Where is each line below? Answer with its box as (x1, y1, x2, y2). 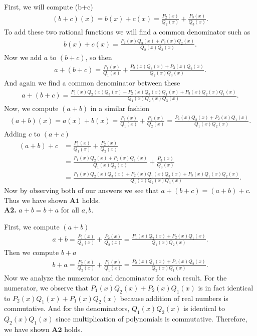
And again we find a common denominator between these (4, 77, 180, 88)
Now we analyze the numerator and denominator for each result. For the (4, 272, 227, 283)
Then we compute (4, 247, 59, 257)
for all (61, 204, 79, 215)
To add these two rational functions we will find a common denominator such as (4, 26, 250, 37)
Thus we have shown (4, 194, 68, 205)
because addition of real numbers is (120, 292, 228, 303)
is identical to (183, 303, 225, 313)
